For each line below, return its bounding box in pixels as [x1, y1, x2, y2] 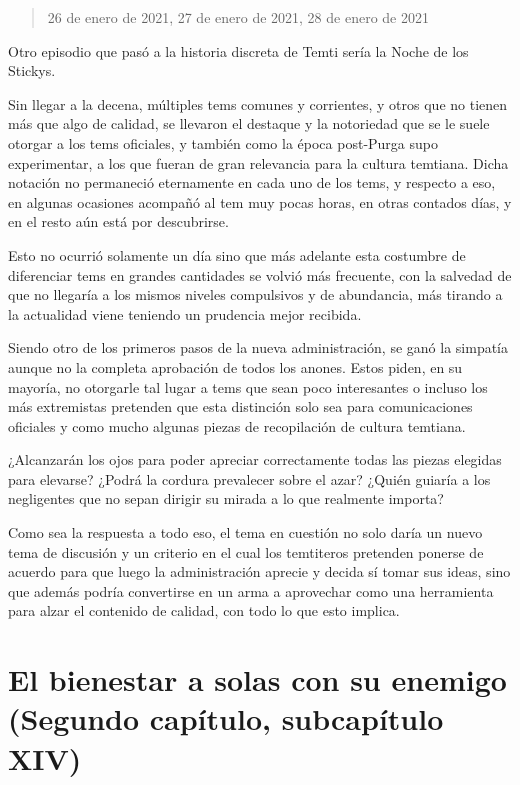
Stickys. [8, 60, 56, 81]
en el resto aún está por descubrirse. [8, 211, 229, 232]
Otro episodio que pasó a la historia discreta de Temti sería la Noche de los [8, 40, 469, 61]
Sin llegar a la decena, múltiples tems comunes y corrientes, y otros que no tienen [8, 93, 508, 114]
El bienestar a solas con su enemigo [8, 659, 507, 700]
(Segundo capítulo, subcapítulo [8, 698, 444, 739]
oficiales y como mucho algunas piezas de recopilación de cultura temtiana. [8, 415, 466, 436]
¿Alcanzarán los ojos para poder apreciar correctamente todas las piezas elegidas [8, 449, 502, 470]
